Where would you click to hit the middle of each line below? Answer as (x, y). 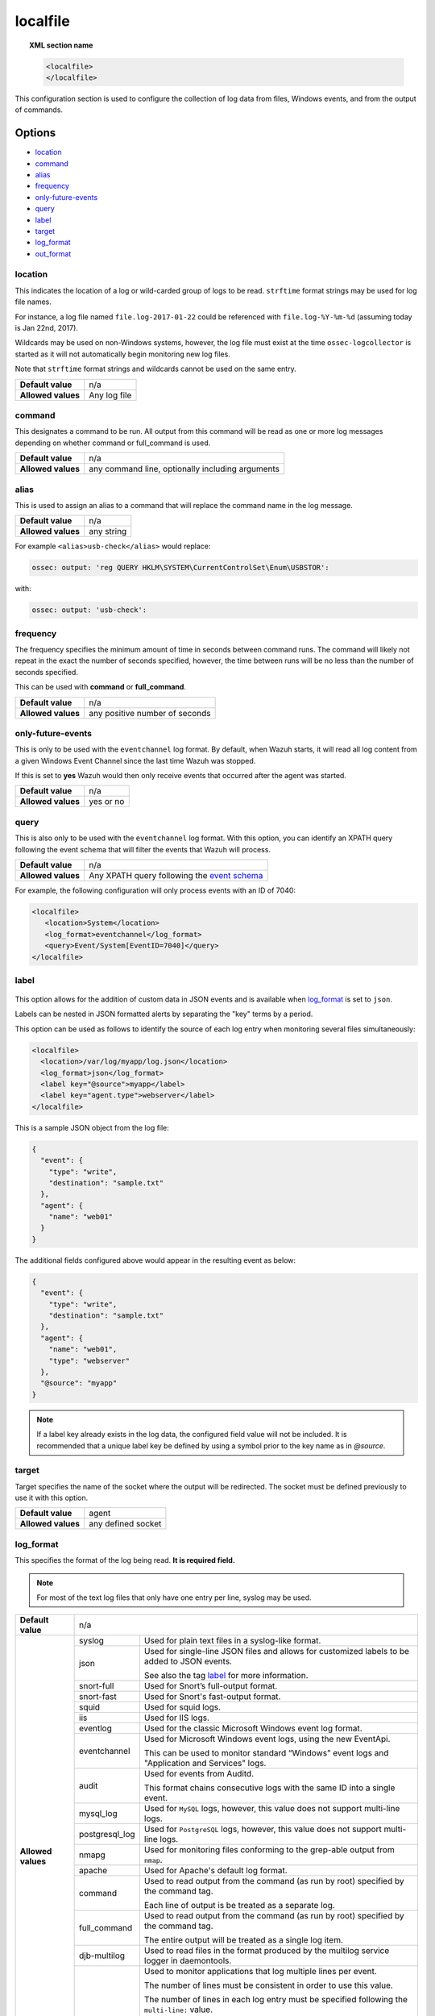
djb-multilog (102, 1956)
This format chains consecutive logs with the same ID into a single (269, 1788)
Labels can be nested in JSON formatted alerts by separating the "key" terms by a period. (164, 1014)
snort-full (97, 1686)
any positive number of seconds (150, 713)
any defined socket (125, 1524)
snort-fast (98, 1697)
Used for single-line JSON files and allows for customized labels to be (277, 1652)
